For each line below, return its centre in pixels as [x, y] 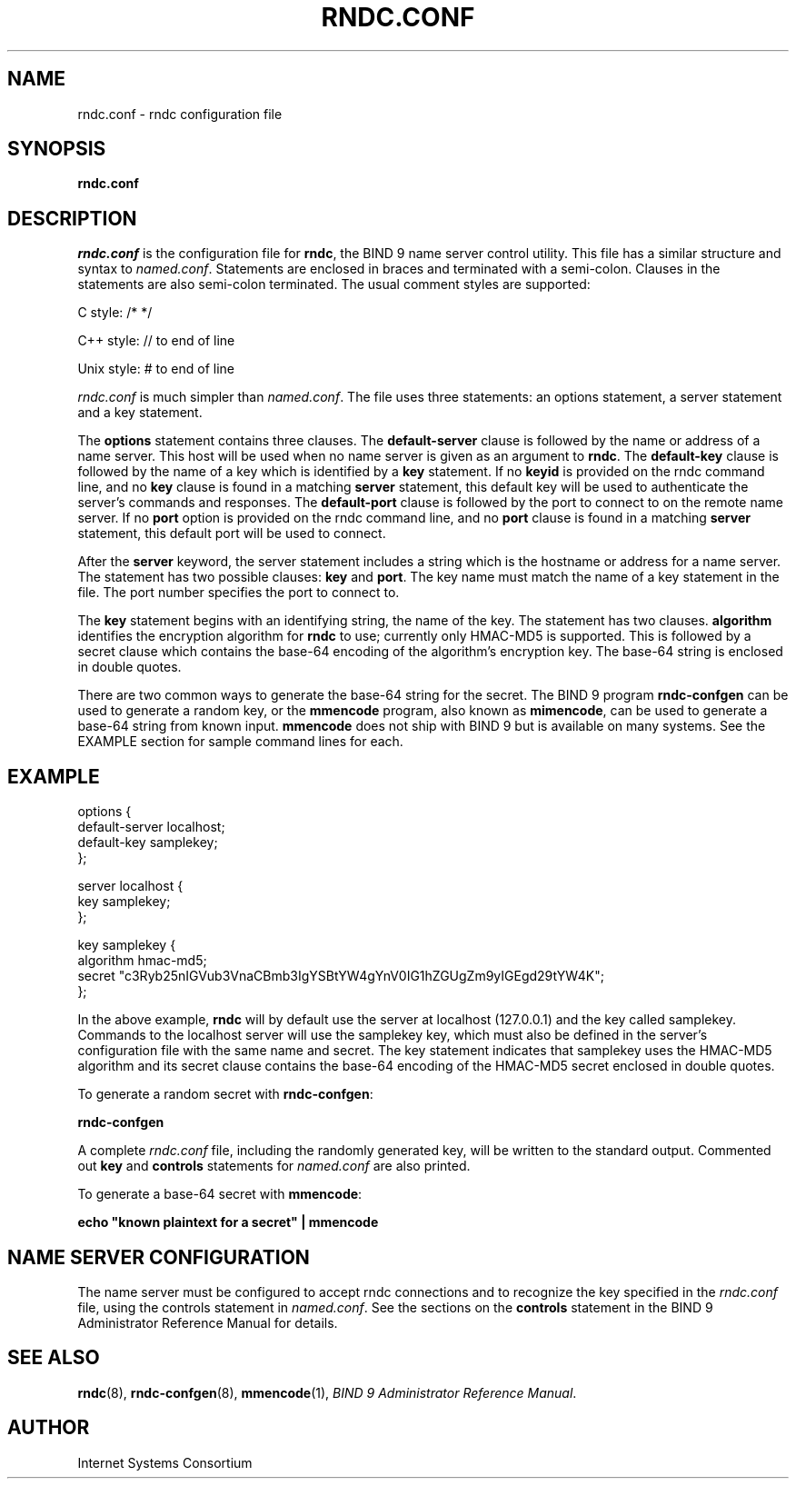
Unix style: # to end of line [156, 369]
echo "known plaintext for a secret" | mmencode [228, 1222]
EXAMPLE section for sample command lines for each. [240, 742]
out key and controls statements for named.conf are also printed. [274, 1166]
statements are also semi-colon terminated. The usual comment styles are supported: [334, 284]
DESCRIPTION [72, 218]
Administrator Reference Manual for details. [208, 1322]
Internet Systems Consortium [165, 1462]
